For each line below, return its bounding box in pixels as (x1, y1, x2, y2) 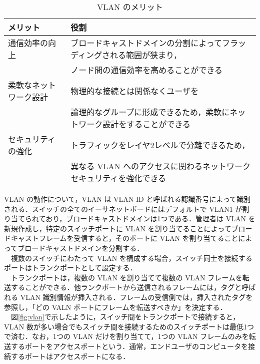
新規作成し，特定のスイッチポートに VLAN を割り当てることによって (4, 223, 231, 233)
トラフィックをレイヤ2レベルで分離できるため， (70, 139, 250, 151)
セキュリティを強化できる (70, 172, 166, 184)
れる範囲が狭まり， (110, 49, 181, 61)
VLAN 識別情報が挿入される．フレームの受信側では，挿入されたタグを (20, 291, 253, 302)
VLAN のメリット (97, 1, 163, 13)
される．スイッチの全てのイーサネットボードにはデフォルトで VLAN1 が (4, 203, 242, 214)
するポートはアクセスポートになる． (10, 350, 130, 361)
